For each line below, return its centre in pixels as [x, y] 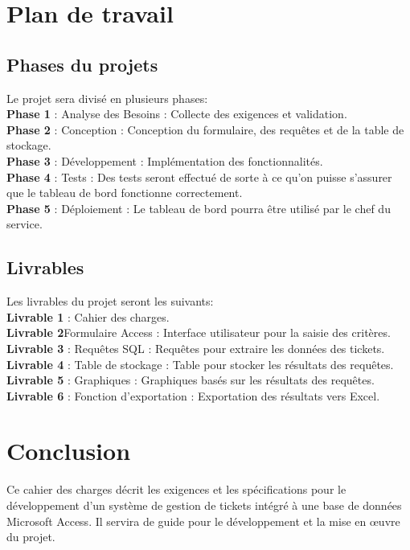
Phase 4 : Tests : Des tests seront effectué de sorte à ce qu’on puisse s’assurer [199, 176]
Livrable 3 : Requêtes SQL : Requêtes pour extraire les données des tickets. [196, 348]
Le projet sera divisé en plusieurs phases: [107, 98]
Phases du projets [82, 64]
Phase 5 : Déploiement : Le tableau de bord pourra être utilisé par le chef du [199, 208]
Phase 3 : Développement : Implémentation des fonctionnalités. [165, 160]
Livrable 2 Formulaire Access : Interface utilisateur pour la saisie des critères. [199, 332]
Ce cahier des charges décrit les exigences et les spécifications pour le [176, 489]
